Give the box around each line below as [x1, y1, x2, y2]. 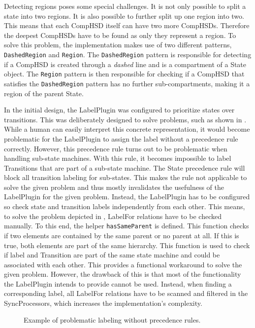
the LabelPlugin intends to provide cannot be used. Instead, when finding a [4, 278, 232, 289]
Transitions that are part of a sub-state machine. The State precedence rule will [4, 162, 245, 173]
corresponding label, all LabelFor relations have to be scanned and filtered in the [4, 288, 248, 298]
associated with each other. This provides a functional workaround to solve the [4, 259, 242, 269]
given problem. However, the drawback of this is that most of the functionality [4, 269, 241, 279]
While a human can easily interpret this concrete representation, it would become [4, 124, 250, 134]
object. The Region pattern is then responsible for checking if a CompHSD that [4, 69, 245, 79]
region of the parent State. [4, 88, 84, 98]
